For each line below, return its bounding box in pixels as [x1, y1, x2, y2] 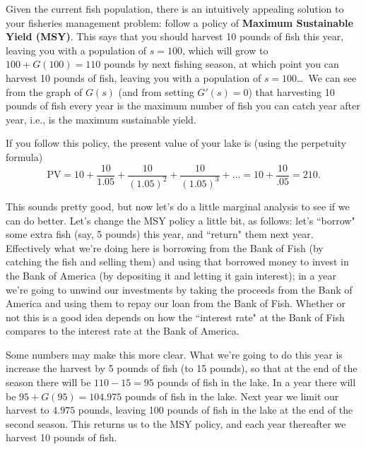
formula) [6, 149, 43, 164]
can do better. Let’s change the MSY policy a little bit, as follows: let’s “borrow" [6, 212, 355, 227]
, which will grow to [182, 42, 268, 57]
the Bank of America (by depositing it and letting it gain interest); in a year [6, 268, 336, 282]
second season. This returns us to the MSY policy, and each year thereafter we [6, 416, 346, 431]
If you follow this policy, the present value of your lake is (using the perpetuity [6, 136, 346, 150]
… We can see [297, 70, 357, 85]
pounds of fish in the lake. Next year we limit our [124, 388, 339, 403]
